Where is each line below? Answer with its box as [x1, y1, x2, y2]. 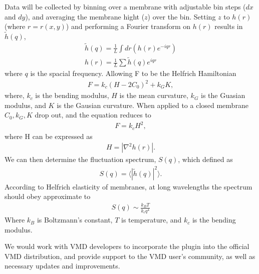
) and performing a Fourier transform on [66, 21, 191, 31]
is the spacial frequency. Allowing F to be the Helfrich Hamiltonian [30, 67, 236, 78]
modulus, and [5, 99, 46, 110]
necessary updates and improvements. [5, 260, 120, 271]
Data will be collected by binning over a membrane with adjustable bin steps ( [5, 1, 246, 11]
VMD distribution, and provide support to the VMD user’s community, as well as [5, 250, 255, 261]
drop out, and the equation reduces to [35, 109, 151, 120]
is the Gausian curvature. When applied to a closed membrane [57, 99, 248, 110]
